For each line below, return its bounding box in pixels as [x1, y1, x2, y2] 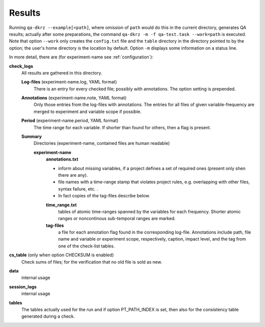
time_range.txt [46, 202, 77, 208]
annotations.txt [46, 156, 79, 162]
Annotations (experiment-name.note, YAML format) [21, 95, 127, 101]
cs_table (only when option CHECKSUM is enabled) [9, 252, 114, 258]
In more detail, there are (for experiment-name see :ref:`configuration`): [9, 54, 154, 60]
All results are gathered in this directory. [21, 70, 103, 76]
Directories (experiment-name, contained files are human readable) [33, 140, 170, 146]
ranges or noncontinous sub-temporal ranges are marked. [58, 216, 176, 221]
